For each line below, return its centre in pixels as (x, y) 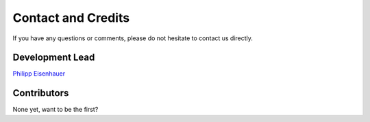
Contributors (41, 93)
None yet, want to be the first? (56, 110)
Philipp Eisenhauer (39, 74)
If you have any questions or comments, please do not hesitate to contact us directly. (133, 38)
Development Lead (54, 58)
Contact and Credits (71, 18)
